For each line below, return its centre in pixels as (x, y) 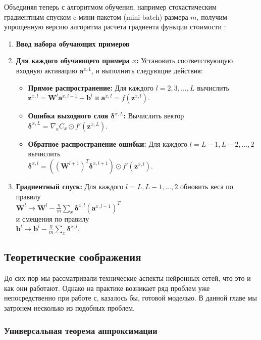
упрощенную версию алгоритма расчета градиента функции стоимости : (115, 27)
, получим (212, 16)
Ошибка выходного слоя (68, 116)
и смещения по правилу (53, 218)
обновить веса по (207, 186)
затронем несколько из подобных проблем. (69, 308)
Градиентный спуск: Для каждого (70, 186)
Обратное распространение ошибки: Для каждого (108, 143)
